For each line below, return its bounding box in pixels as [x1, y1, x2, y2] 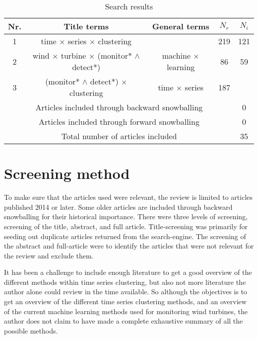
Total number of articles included [61, 130, 177, 142]
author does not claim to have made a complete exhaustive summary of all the [4, 316, 243, 326]
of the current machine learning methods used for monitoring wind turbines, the [4, 306, 248, 316]
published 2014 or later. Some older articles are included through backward [4, 201, 233, 212]
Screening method [4, 163, 130, 183]
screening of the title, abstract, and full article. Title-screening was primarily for [4, 221, 248, 231]
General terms [152, 20, 209, 32]
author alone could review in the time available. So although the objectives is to [4, 286, 247, 297]
